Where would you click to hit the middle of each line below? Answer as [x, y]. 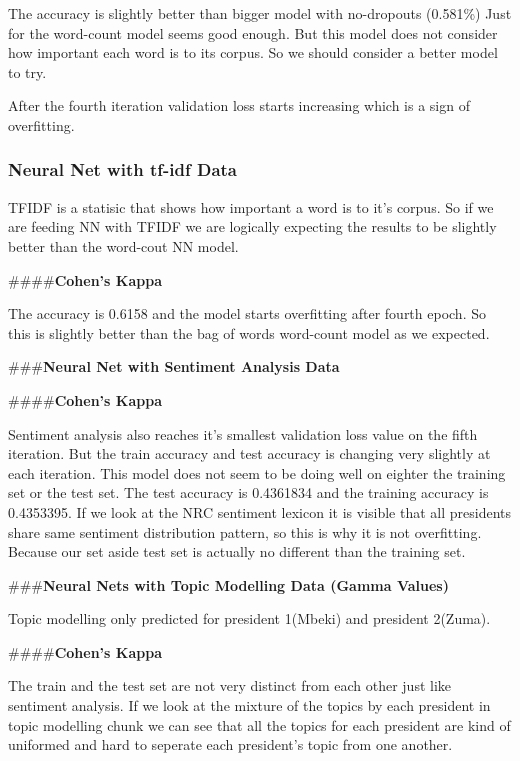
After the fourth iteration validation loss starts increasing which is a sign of [239, 105]
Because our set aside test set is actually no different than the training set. [237, 551]
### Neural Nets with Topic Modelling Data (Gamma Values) [228, 584]
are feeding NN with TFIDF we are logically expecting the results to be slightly [252, 226]
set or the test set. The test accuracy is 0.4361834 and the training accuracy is [248, 492]
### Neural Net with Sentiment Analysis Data [174, 366]
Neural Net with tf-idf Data [122, 169]
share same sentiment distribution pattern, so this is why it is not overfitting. [245, 531]
